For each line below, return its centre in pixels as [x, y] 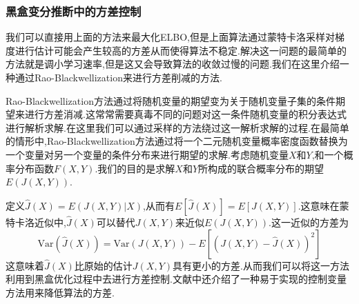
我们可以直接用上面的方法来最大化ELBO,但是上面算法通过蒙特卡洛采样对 [170, 37]
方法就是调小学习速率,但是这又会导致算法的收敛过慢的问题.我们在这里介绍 [173, 64]
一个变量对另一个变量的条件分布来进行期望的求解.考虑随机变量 [147, 154]
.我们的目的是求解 [135, 168]
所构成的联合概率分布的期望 [261, 168]
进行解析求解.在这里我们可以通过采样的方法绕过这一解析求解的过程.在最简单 [177, 127]
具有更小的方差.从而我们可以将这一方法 [261, 265]
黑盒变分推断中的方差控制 [74, 11]
